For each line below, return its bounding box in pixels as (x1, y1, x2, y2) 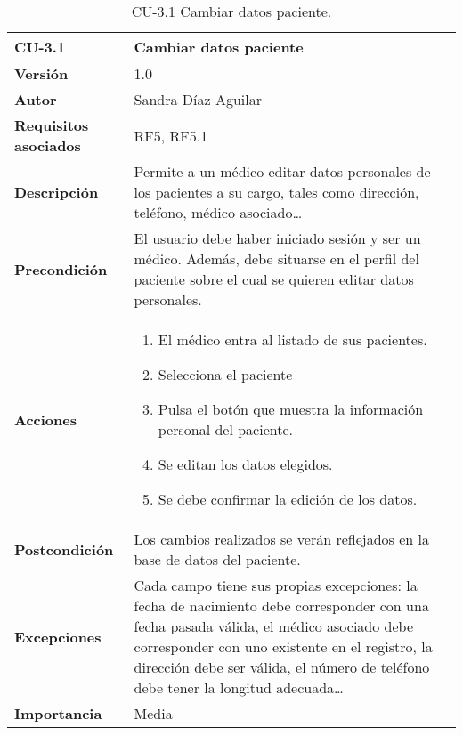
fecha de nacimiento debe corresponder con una (134, 595, 429, 616)
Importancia (14, 703, 102, 723)
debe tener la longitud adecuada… (134, 677, 344, 698)
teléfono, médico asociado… (134, 202, 303, 222)
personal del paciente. (158, 419, 293, 440)
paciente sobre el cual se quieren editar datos (134, 269, 414, 289)
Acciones (14, 408, 77, 430)
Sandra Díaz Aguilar (134, 89, 263, 109)
